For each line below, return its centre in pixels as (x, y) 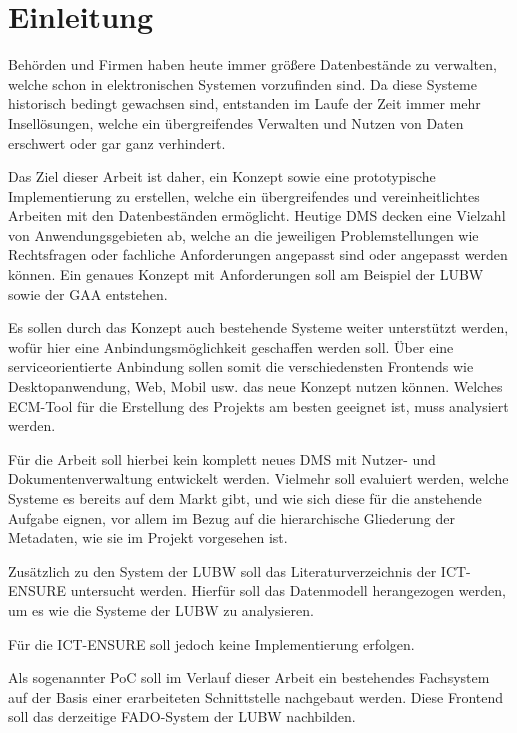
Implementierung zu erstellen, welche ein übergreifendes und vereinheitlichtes (244, 195)
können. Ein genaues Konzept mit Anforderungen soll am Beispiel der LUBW (246, 274)
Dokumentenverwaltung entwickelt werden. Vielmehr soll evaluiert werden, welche (258, 478)
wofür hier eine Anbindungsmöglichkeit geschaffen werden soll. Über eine (231, 346)
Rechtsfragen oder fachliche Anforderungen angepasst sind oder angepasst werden (258, 254)
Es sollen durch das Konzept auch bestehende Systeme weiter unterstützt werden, (258, 327)
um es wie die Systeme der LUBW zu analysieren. (161, 609)
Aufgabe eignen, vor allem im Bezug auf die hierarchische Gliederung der (232, 517)
